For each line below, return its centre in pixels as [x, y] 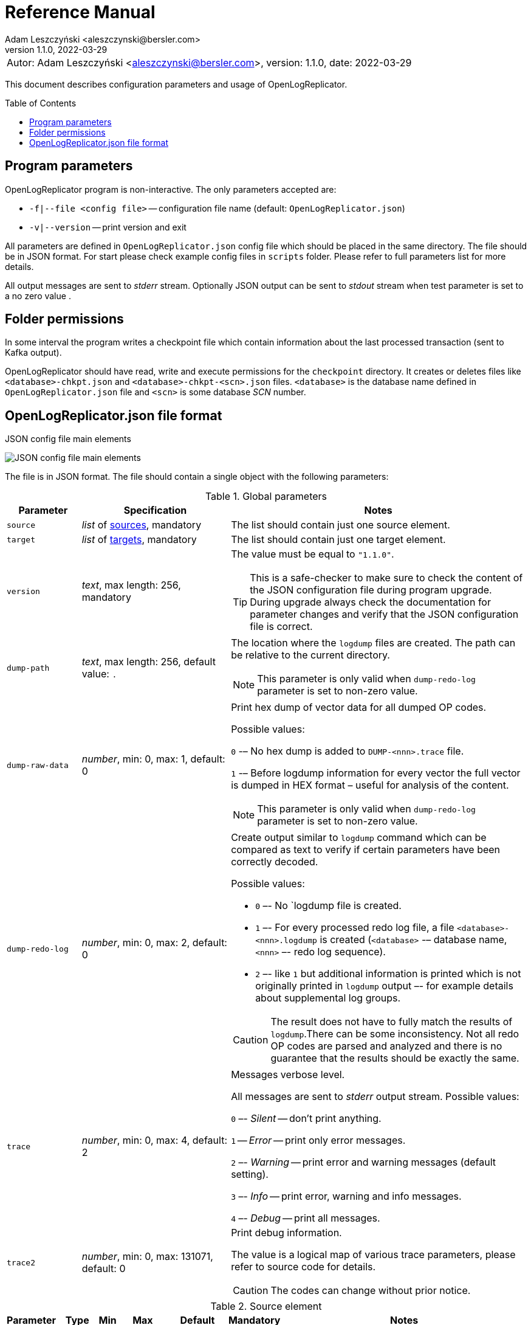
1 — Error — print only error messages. [318, 1140]
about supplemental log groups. [328, 998]
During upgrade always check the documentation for [370, 602]
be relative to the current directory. [310, 655]
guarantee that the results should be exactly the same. [395, 1058]
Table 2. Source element [266, 1306]
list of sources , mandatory [142, 525]
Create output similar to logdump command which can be [359, 838]
